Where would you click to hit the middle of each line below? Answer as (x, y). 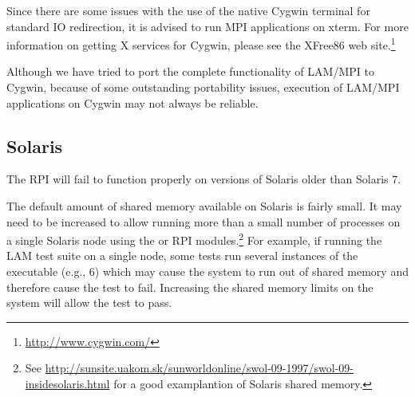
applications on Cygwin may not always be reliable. (132, 102)
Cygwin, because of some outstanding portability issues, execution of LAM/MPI (203, 87)
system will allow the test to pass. (89, 303)
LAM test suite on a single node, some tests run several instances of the (182, 255)
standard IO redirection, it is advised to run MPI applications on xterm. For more (207, 26)
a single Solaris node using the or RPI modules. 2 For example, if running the (194, 239)
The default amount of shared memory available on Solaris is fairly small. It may (204, 206)
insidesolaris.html (67, 384)
